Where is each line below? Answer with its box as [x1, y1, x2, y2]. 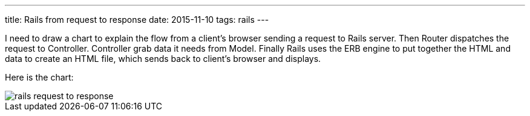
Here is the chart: [5, 72, 74, 82]
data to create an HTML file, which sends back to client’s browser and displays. [5, 53, 321, 64]
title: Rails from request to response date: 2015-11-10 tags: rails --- [5, 14, 269, 25]
